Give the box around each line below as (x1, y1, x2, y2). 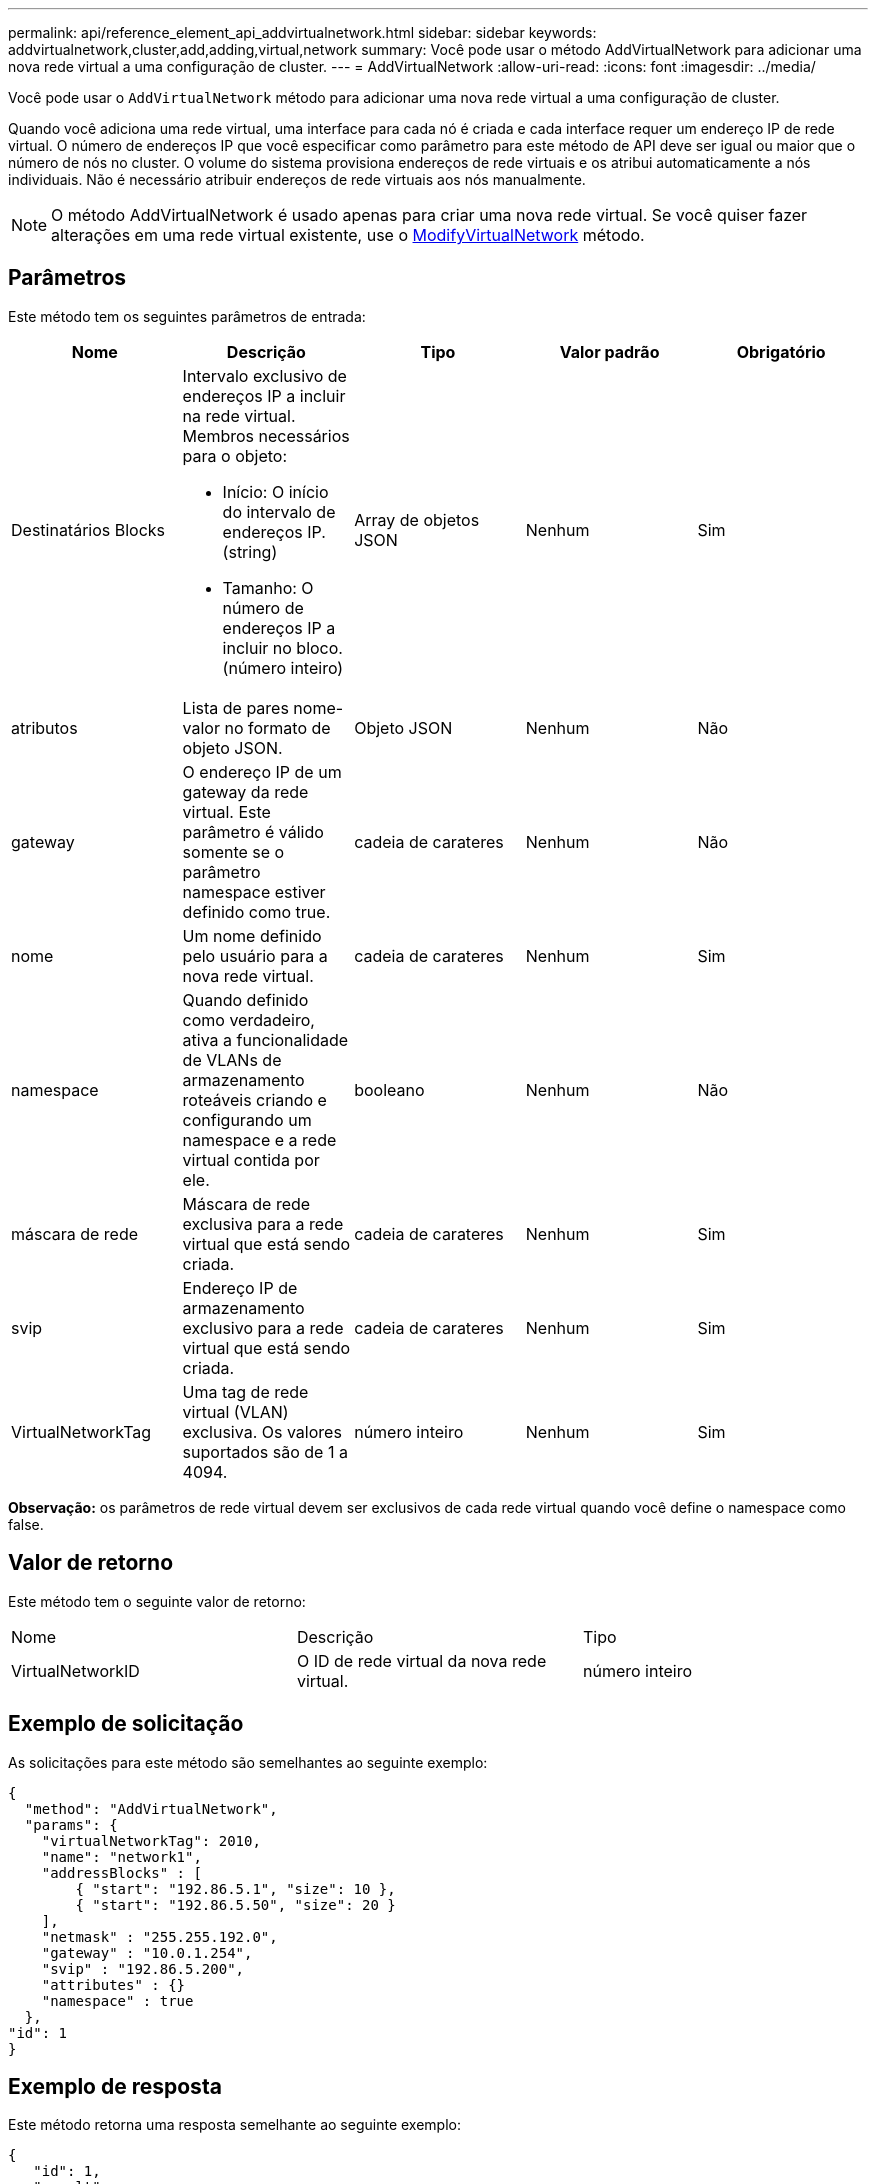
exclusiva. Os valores (182, 1421, 342, 1442)
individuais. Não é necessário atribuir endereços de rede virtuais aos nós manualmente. (8, 171, 586, 188)
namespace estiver (182, 881, 326, 902)
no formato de (224, 717, 331, 738)
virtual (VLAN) (182, 1401, 289, 1422)
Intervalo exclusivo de (182, 365, 347, 386)
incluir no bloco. (222, 637, 343, 658)
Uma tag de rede (182, 1381, 309, 1402)
